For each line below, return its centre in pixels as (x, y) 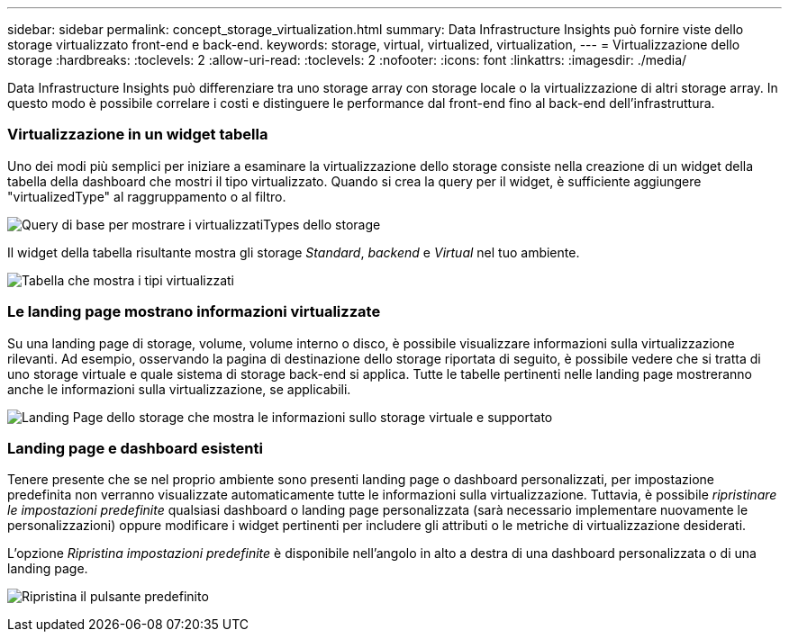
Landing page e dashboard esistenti (135, 448)
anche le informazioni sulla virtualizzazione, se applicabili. (179, 389)
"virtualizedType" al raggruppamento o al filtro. (147, 196)
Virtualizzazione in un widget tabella (138, 135)
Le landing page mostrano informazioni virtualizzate (194, 312)
